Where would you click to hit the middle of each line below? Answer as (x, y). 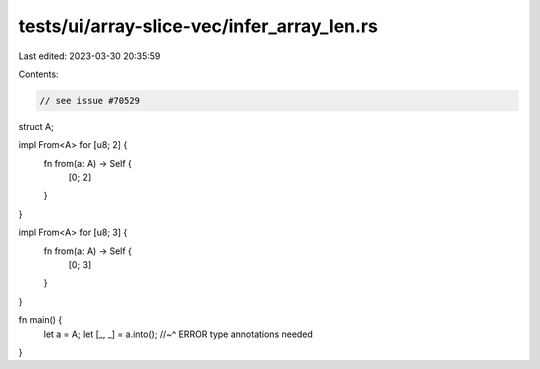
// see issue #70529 (89, 100)
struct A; (36, 126)
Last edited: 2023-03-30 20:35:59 (89, 56)
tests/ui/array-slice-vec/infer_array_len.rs (198, 26)
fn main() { (40, 320)
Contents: (38, 74)
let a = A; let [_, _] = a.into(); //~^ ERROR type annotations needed (178, 334)
